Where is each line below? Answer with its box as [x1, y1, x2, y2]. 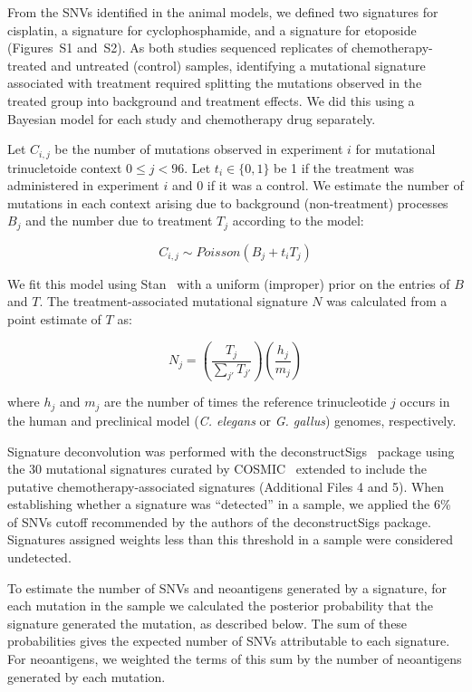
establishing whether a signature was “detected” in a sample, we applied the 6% [7, 495, 451, 514]
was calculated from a [326, 292, 448, 311]
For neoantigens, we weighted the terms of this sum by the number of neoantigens [7, 649, 462, 668]
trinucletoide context [7, 158, 122, 177]
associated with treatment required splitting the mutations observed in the [7, 73, 422, 92]
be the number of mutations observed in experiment [54, 139, 343, 159]
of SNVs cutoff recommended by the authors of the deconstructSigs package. [7, 512, 431, 531]
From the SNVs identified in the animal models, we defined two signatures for [7, 3, 438, 21]
